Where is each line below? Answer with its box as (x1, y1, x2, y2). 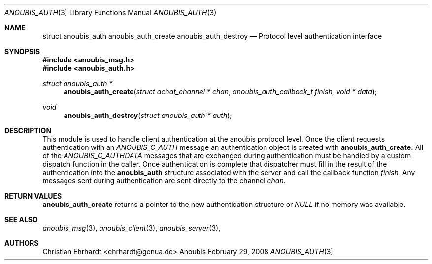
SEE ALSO (4, 215, 38, 224)
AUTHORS (4, 239, 39, 247)
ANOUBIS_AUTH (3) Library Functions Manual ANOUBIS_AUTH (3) (4, 8, 217, 17)
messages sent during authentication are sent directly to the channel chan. (42, 176, 286, 185)
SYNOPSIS (4, 47, 40, 56)
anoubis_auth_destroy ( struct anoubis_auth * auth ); (64, 111, 232, 119)
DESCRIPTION (4, 126, 52, 135)
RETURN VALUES (4, 192, 62, 200)
